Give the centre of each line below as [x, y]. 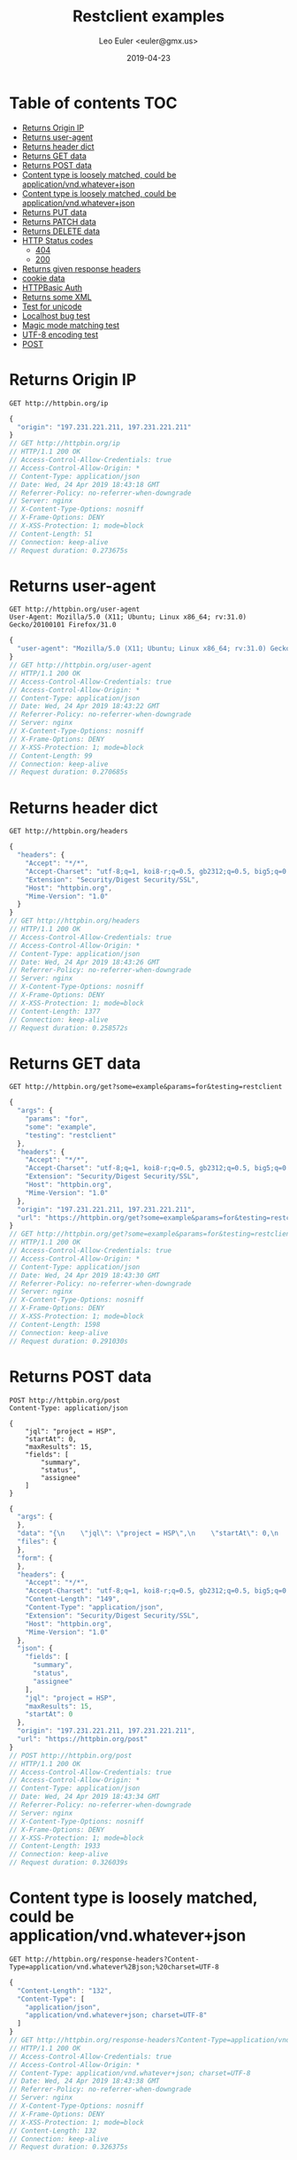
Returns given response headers [81, 268]
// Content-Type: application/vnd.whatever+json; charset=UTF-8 [130, 2073]
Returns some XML [57, 297]
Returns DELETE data [61, 231]
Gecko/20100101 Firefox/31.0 [63, 625]
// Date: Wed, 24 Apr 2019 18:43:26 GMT [85, 962]
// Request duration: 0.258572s [69, 1028]
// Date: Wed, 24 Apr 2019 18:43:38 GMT [85, 2081]
